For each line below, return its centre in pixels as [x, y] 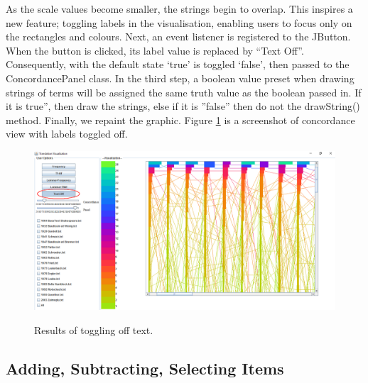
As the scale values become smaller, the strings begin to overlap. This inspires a [179, 9]
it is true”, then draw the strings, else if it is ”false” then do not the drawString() [183, 106]
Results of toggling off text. [94, 329]
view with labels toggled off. [67, 134]
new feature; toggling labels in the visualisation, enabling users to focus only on [179, 22]
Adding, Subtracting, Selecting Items [145, 368]
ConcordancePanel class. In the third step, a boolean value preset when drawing [180, 78]
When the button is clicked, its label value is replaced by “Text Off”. [155, 50]
